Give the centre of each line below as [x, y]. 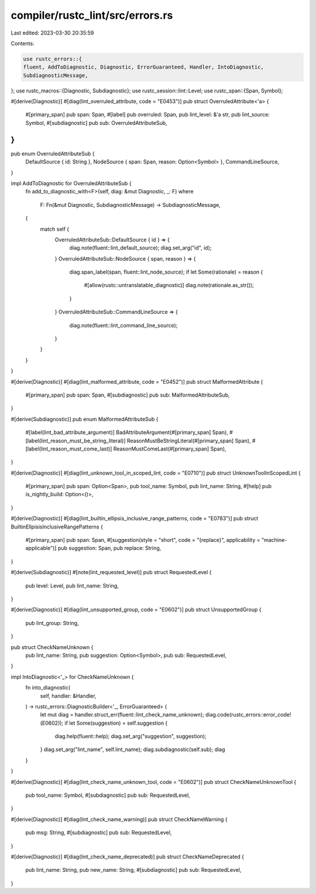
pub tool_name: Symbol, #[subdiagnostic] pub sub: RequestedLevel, [108, 795]
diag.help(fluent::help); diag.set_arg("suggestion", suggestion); [131, 736]
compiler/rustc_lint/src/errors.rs [92, 15]
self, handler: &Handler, [68, 696]
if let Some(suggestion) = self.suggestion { [116, 723]
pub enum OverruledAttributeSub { [53, 153]
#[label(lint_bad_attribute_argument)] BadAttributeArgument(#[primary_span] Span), [127, 432]
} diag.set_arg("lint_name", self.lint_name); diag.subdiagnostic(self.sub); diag [133, 749]
